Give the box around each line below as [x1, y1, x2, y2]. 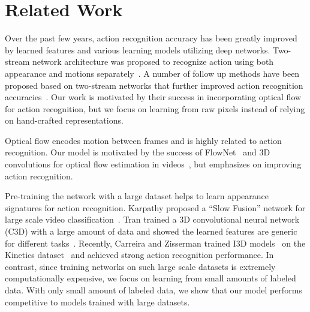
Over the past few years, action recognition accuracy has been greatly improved [5, 32, 297, 44]
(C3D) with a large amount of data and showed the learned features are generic [5, 225, 297, 238]
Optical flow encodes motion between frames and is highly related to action [5, 134, 282, 146]
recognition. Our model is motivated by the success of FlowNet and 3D [5, 146, 270, 158]
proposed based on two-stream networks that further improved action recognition [5, 79, 303, 91]
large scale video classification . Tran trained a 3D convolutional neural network [5, 213, 300, 226]
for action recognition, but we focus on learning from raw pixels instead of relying [5, 102, 305, 115]
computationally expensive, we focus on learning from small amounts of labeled [5, 272, 296, 284]
